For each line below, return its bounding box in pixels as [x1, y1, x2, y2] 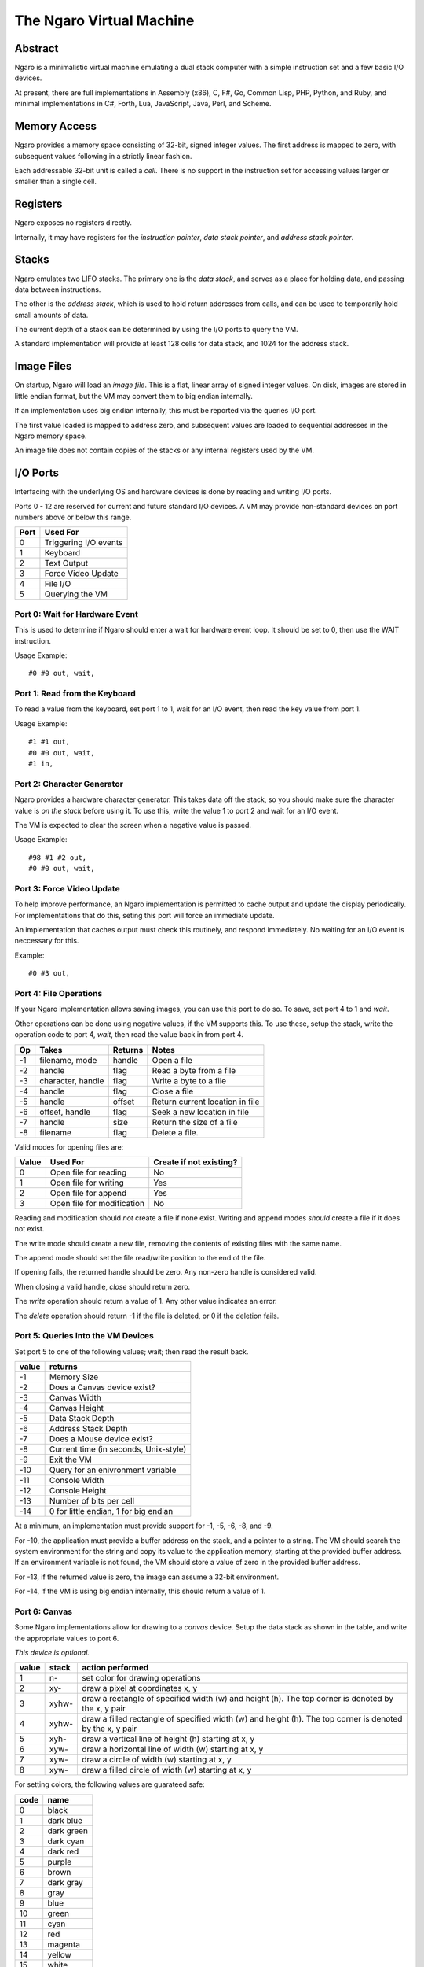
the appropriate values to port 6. [14, 1633, 119, 1643]
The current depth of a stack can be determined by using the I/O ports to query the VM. [14, 325, 298, 334]
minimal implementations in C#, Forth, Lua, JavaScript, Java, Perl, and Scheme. [14, 99, 272, 109]
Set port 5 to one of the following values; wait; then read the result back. [14, 1346, 249, 1356]
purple [47, 1856, 72, 1867]
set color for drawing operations [81, 1673, 201, 1684]
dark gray [47, 1877, 83, 1888]
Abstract [14, 42, 59, 55]
